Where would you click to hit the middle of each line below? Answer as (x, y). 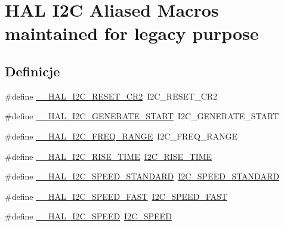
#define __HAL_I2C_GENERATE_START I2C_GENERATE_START (142, 116)
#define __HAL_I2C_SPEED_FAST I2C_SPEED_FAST (116, 196)
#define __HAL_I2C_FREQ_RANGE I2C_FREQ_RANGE (121, 136)
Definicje (33, 71)
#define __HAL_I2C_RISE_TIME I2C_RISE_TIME (109, 156)
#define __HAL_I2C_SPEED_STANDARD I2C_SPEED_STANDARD (142, 176)
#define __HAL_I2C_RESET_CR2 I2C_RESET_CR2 (111, 96)
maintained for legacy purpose (132, 33)
